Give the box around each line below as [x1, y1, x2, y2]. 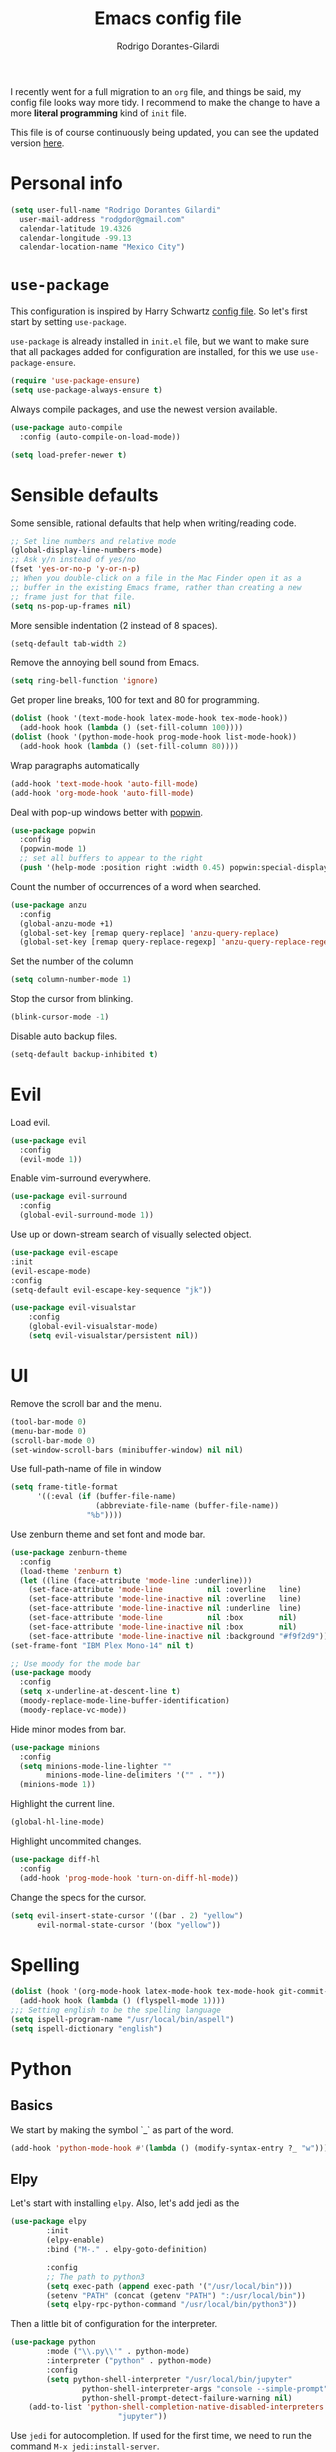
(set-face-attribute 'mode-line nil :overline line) [28, 1585, 302, 1595]
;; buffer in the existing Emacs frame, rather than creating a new [10, 582, 302, 592]
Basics [10, 2097, 53, 2114]
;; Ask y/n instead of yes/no [10, 555, 137, 565]
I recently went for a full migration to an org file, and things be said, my [10, 85, 302, 97]
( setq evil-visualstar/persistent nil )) [28, 1331, 199, 1341]
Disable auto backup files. [10, 1030, 118, 1042]
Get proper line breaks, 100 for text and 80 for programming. [10, 694, 260, 706]
